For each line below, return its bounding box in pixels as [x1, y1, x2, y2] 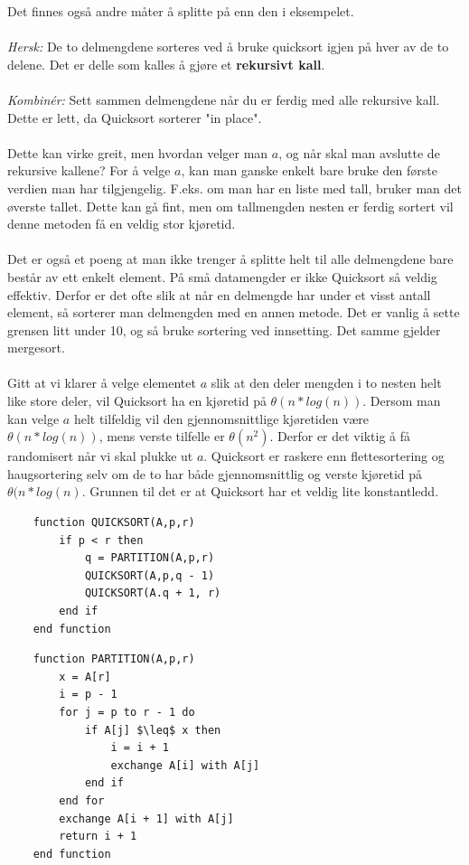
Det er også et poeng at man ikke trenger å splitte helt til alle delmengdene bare [7, 249, 454, 268]
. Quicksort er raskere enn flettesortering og [203, 447, 445, 465]
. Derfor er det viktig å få [269, 427, 410, 446]
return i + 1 [59, 830, 137, 843]
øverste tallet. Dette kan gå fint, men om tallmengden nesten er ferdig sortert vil [7, 196, 454, 215]
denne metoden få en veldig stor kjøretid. [7, 214, 236, 233]
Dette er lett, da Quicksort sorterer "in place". [7, 108, 262, 127]
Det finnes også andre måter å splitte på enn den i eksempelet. [7, 2, 354, 20]
